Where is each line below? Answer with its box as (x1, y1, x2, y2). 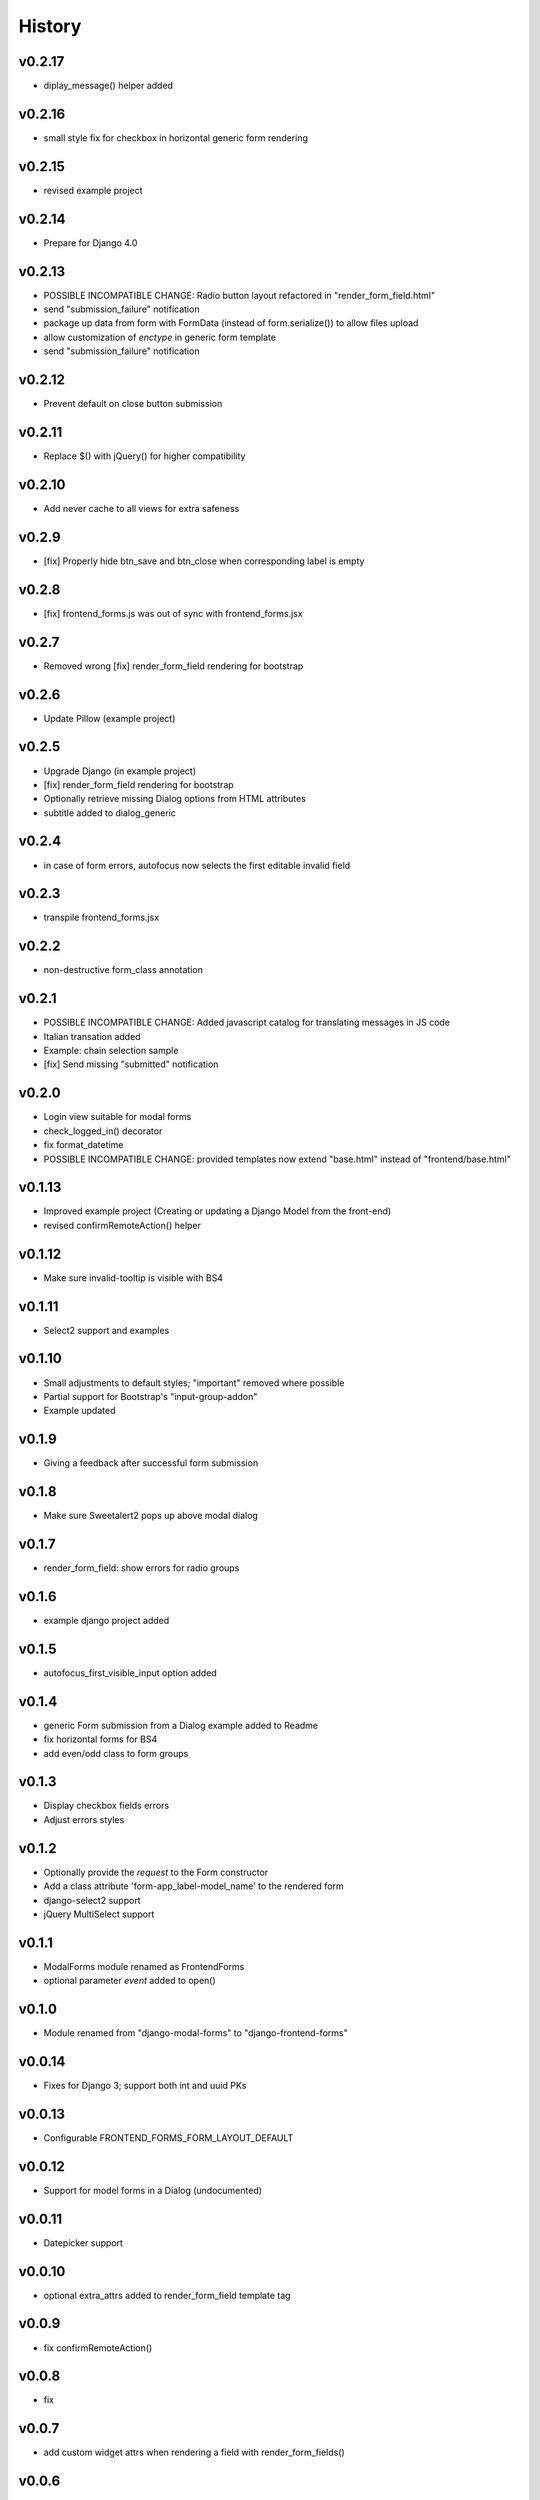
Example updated (43, 1405, 116, 1417)
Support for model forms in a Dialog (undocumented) (43, 2184, 263, 2196)
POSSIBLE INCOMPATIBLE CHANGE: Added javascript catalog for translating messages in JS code (43, 1016, 450, 1029)
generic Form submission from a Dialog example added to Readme (43, 1719, 319, 1731)
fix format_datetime (43, 1139, 124, 1151)
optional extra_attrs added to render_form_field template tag (43, 2289, 291, 2301)
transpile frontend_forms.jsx (43, 911, 160, 924)
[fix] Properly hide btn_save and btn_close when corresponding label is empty (43, 555, 365, 567)
